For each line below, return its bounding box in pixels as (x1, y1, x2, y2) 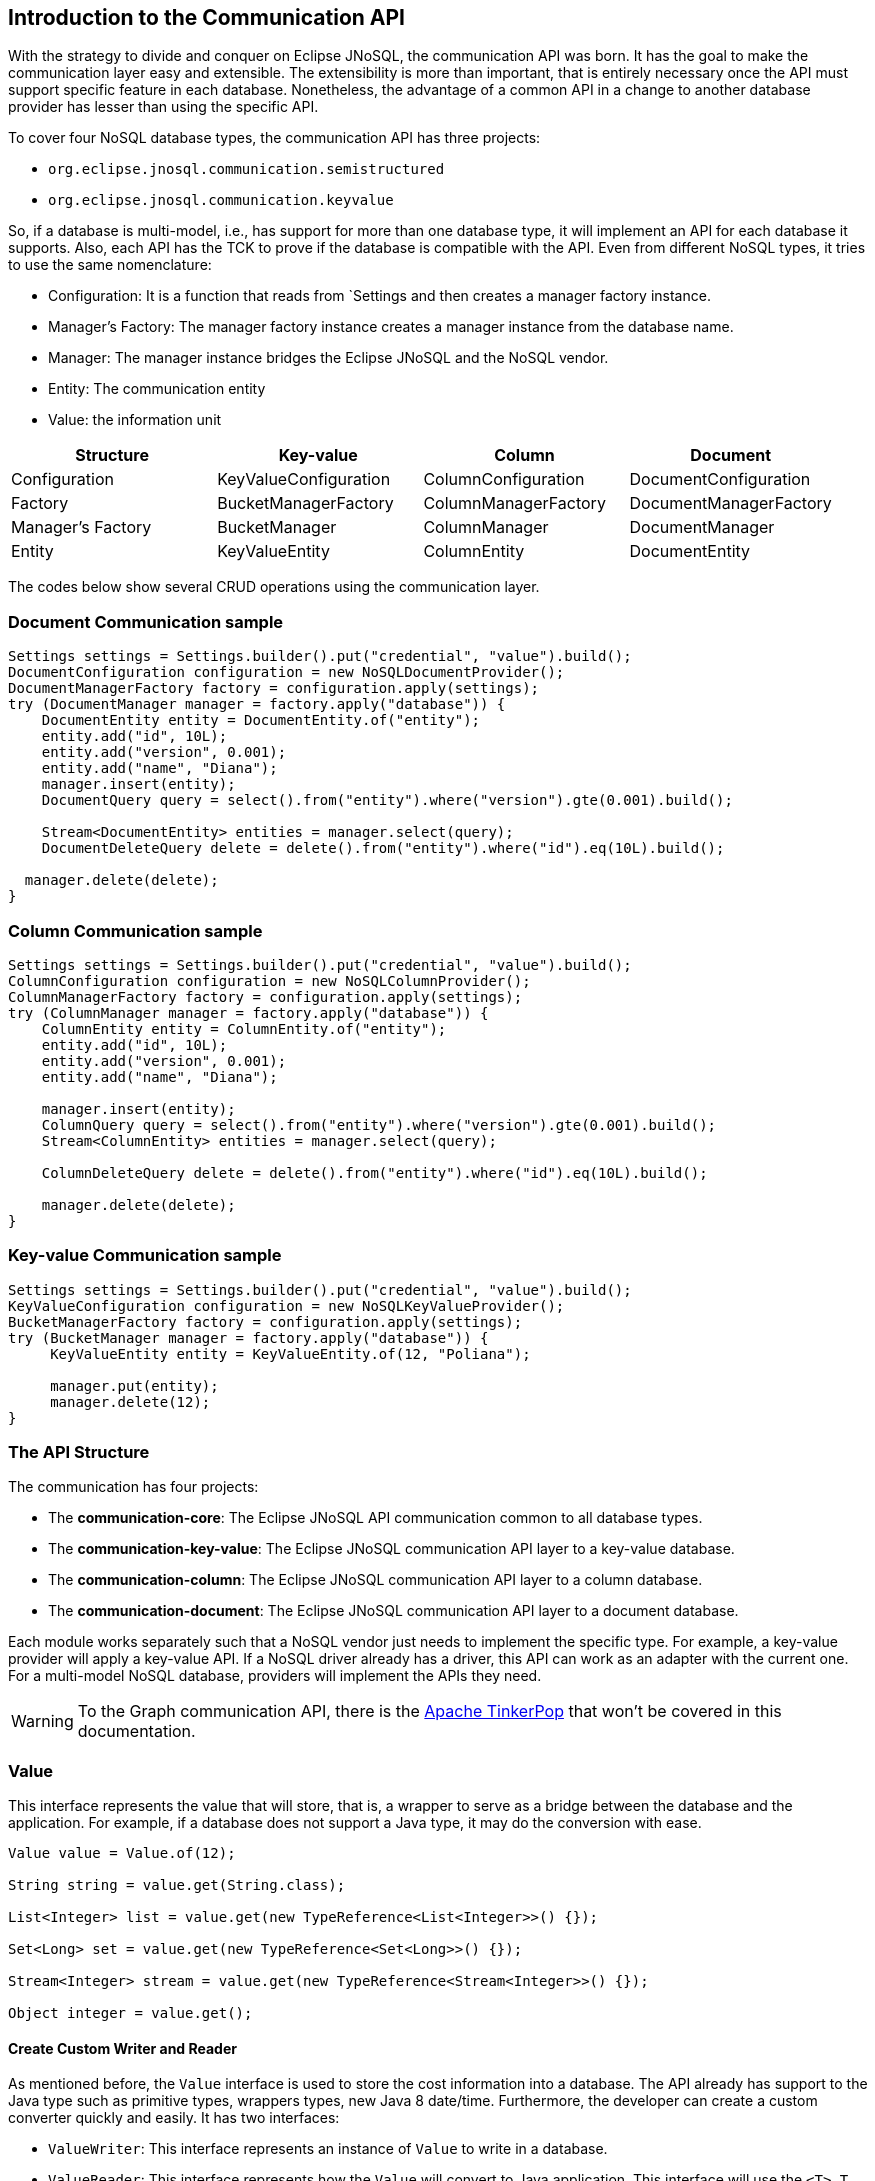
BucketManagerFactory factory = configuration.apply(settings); (8, 1313, 523, 1330)
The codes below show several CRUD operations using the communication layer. (8, 578, 540, 596)
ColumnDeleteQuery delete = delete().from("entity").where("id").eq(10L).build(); (41, 1164, 708, 1181)
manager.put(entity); (50, 1377, 219, 1394)
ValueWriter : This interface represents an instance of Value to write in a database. (48, 2140, 608, 2158)
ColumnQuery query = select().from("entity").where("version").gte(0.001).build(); (41, 1116, 717, 1133)
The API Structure (8, 1442, 150, 1463)
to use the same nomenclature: (8, 256, 212, 274)
